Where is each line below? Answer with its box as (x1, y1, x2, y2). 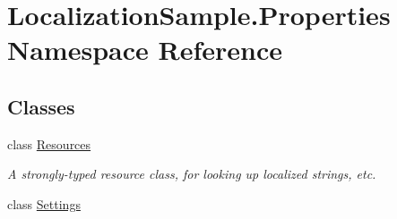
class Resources (7, 134, 91, 153)
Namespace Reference (7, 31, 282, 68)
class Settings (7, 194, 81, 213)
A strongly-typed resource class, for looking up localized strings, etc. (7, 164, 376, 183)
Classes (7, 92, 75, 120)
